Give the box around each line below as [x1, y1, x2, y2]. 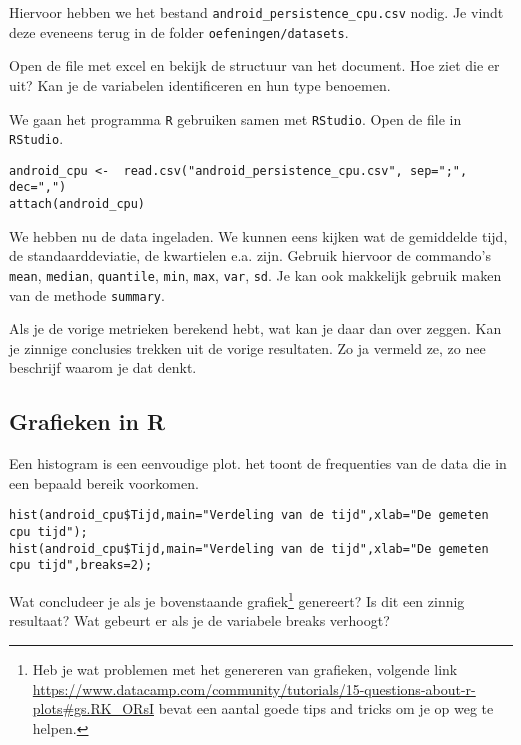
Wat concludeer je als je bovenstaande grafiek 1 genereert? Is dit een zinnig [9, 588, 465, 611]
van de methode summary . [9, 284, 165, 305]
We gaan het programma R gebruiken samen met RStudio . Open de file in [9, 108, 462, 129]
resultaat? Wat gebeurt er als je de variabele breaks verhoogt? [9, 610, 390, 631]
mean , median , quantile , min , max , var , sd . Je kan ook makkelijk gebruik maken [9, 264, 502, 285]
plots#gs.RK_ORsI [32, 698, 154, 719]
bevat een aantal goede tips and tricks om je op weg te [158, 698, 494, 719]
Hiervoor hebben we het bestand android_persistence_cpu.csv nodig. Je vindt [9, 2, 504, 22]
